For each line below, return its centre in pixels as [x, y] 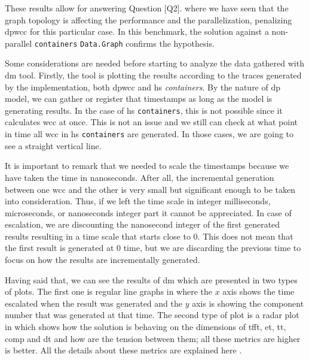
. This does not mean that [245, 236]
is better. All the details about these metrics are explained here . [123, 350]
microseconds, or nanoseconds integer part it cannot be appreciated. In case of [148, 212]
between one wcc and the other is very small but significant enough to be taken [150, 189]
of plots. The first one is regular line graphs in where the [109, 291]
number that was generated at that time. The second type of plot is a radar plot [152, 315]
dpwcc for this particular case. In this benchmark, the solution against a [137, 31]
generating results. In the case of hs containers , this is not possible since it [144, 110]
